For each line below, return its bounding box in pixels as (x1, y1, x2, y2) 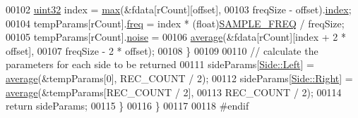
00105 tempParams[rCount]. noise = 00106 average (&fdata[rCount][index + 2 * (6, 29, 347, 44)
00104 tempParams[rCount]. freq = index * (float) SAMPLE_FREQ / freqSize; (6, 15, 345, 30)
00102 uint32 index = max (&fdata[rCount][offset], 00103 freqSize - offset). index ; (6, 2, 352, 16)
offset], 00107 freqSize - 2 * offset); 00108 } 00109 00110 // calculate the (6, 43, 318, 58)
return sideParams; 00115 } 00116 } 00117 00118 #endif (6, 98, 249, 113)
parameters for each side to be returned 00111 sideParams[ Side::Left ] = (6, 57, 314, 72)
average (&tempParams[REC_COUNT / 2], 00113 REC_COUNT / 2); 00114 (6, 84, 342, 99)
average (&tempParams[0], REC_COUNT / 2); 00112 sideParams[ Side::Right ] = (6, 70, 353, 85)
